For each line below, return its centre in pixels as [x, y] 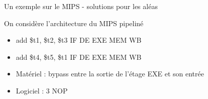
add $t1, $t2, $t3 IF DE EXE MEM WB [79, 40]
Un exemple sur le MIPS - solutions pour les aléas [81, 6]
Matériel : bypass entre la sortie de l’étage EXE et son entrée [110, 74]
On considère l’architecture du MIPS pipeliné [74, 23]
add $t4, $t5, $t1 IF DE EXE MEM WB [79, 57]
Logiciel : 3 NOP [42, 90]
